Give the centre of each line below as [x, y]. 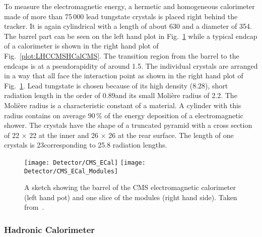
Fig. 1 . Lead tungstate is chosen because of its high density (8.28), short [116, 85]
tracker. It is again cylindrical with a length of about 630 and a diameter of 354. [128, 26]
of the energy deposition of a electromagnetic [174, 115]
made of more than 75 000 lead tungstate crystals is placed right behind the [121, 16]
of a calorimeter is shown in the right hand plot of [81, 46]
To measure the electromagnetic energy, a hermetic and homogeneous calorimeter [129, 6]
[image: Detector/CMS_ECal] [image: [85, 162]
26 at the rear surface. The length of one [171, 135]
